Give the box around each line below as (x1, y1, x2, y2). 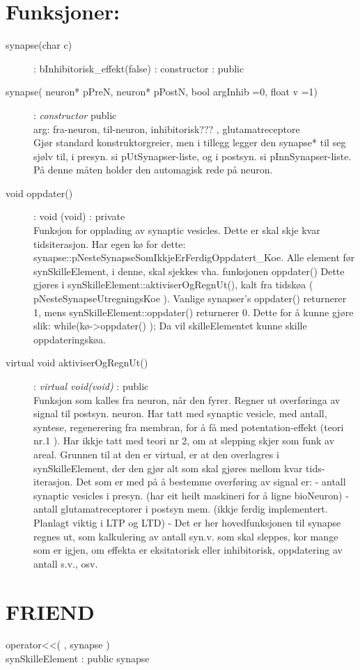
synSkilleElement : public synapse (6, 651, 150, 666)
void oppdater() (6, 185, 73, 200)
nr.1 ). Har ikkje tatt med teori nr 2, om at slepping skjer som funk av (33, 433, 335, 448)
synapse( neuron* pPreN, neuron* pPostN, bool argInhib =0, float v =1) (6, 84, 318, 99)
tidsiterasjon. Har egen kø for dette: (33, 236, 186, 251)
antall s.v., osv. (33, 556, 98, 570)
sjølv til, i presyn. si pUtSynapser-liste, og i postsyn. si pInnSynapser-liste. (33, 148, 352, 163)
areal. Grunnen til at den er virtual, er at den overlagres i (33, 446, 279, 461)
